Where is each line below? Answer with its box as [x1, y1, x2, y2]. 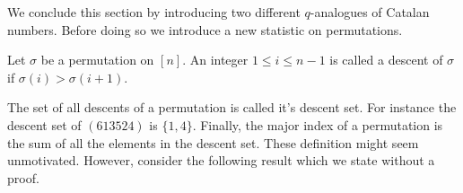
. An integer [182, 50, 249, 69]
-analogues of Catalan [310, 3, 430, 21]
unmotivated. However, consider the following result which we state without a [7, 151, 435, 170]
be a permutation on [40, 50, 154, 69]
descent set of [7, 115, 82, 134]
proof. [7, 168, 39, 187]
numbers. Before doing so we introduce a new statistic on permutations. [7, 20, 403, 39]
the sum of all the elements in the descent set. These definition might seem [7, 133, 419, 152]
